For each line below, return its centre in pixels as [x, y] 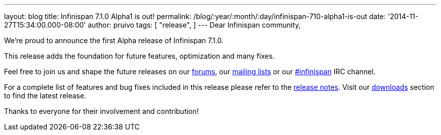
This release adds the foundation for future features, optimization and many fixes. [139, 56]
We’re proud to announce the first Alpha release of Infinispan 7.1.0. [114, 40]
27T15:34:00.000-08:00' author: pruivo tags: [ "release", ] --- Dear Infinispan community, [153, 25]
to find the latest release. [45, 96]
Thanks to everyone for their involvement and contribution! [101, 111]
